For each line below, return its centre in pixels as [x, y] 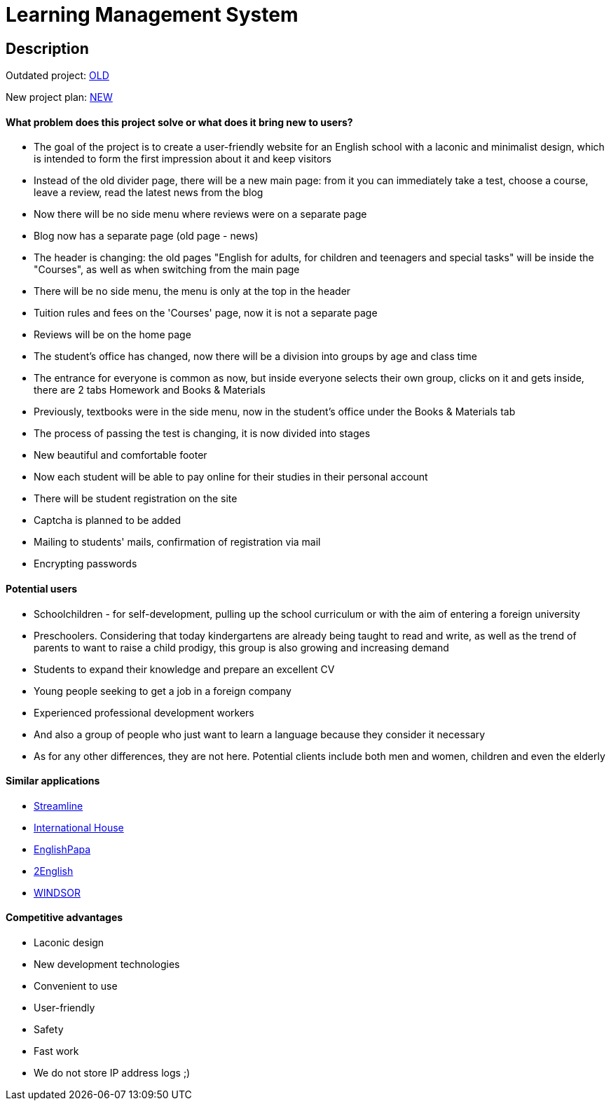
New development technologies [107, 965]
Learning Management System [152, 15]
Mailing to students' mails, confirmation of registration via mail [177, 542]
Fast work [56, 1051]
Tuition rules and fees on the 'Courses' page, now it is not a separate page [206, 313]
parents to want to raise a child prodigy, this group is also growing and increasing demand [241, 647]
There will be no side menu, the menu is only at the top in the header [192, 291]
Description [47, 48]
